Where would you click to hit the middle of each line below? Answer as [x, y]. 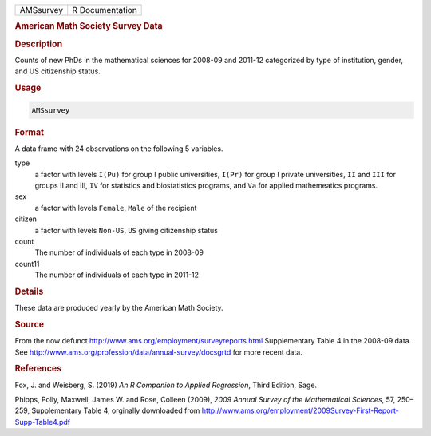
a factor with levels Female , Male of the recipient [116, 208]
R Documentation [105, 10]
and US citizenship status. [58, 71]
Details [29, 291]
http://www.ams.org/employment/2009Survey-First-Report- [300, 410]
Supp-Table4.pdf [43, 422]
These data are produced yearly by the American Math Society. [119, 308]
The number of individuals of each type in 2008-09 [119, 252]
